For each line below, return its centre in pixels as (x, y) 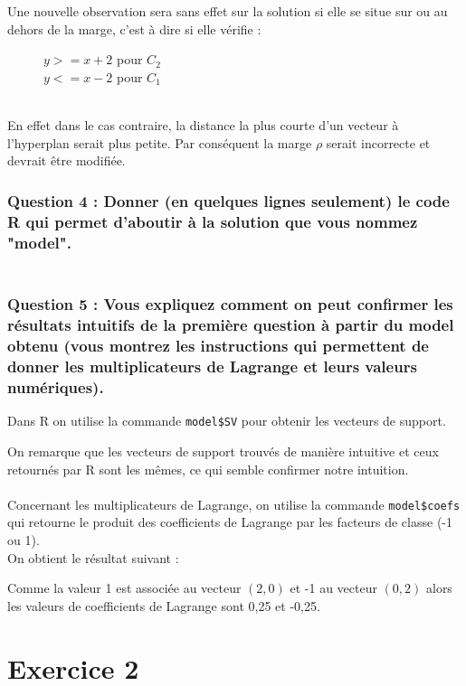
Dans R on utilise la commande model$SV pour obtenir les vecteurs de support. (227, 421)
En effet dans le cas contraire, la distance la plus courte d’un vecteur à (203, 124)
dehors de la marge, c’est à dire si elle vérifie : (134, 28)
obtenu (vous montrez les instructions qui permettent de (218, 346)
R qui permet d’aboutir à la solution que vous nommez (213, 221)
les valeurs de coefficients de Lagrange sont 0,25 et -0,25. (164, 605)
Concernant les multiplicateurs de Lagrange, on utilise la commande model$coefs (234, 504)
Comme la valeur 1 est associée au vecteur (124, 588)
